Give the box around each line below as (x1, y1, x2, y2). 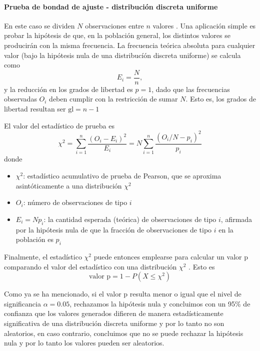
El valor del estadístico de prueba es (4, 120, 114, 130)
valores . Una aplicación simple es (152, 20, 256, 30)
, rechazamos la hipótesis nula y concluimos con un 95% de (69, 298, 250, 308)
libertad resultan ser (4, 103, 66, 114)
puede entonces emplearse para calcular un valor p (93, 251, 248, 262)
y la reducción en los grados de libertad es (4, 83, 133, 94)
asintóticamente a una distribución (15, 180, 122, 190)
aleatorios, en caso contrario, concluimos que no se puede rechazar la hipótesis (4, 327, 243, 338)
